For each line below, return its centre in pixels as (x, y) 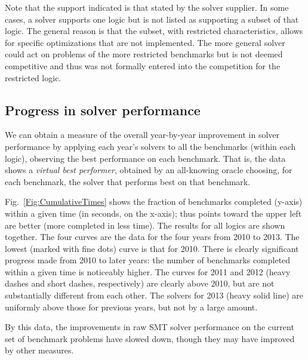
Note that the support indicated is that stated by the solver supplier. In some (147, 7)
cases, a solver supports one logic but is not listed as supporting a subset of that (152, 19)
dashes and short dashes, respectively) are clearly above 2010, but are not (140, 283)
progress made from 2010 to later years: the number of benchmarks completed (148, 260)
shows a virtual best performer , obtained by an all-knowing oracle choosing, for (149, 170)
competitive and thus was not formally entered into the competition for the (143, 65)
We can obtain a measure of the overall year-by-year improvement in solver (142, 135)
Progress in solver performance (103, 110)
